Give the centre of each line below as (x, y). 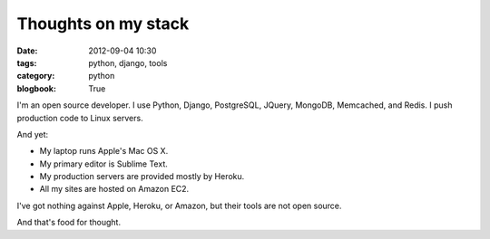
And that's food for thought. (69, 223)
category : (36, 76)
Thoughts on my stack (103, 24)
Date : (27, 51)
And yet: (33, 134)
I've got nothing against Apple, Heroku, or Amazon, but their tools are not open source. (179, 206)
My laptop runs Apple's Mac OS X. (104, 151)
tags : (27, 62)
